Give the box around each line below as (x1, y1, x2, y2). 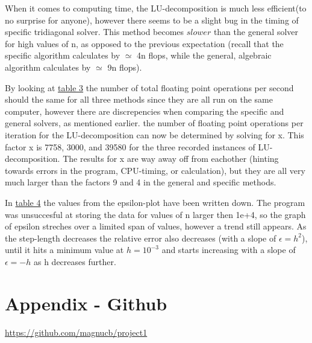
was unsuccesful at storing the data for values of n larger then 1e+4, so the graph (5, 208, 306, 220)
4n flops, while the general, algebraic (137, 49, 272, 62)
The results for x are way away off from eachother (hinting (63, 152, 279, 165)
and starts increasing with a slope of (161, 243, 296, 256)
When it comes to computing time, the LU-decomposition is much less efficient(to (5, 2, 307, 14)
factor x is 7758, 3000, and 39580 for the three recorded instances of (5, 140, 255, 153)
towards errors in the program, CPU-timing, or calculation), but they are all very (5, 164, 305, 176)
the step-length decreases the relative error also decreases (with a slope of (5, 231, 276, 244)
